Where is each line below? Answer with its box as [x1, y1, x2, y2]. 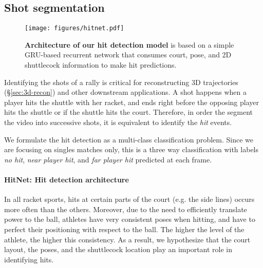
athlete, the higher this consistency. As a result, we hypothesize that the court [4, 234, 251, 244]
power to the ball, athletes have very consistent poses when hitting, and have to [4, 214, 255, 224]
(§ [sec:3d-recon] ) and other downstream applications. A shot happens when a [4, 87, 247, 97]
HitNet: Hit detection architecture [4, 174, 129, 184]
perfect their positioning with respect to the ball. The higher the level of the [4, 223, 245, 234]
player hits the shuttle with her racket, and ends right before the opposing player [4, 96, 259, 107]
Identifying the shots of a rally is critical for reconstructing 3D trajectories [4, 76, 238, 87]
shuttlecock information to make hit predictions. [25, 59, 177, 70]
